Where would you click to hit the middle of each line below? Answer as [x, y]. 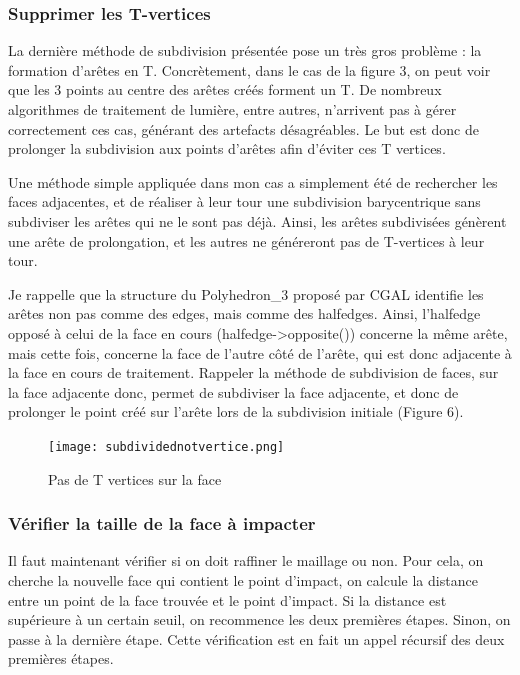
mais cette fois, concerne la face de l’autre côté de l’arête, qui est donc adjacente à [260, 352]
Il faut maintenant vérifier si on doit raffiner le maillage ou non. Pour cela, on [246, 560]
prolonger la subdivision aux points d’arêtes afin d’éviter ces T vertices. [227, 148]
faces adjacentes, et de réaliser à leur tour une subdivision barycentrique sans [244, 201]
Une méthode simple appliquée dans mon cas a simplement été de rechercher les [253, 181]
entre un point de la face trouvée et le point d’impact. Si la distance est [227, 599]
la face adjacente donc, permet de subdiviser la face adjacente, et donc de [233, 391]
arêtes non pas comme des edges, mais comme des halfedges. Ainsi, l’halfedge [244, 313]
